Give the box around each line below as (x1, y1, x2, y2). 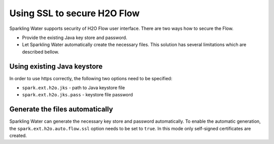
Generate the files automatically (9, 105, 114, 114)
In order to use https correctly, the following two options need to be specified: (9, 75, 173, 81)
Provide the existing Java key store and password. (22, 34, 127, 41)
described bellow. (22, 49, 59, 55)
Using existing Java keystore (9, 62, 103, 70)
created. (9, 132, 27, 139)
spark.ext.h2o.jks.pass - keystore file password (22, 92, 133, 98)
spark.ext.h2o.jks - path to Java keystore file (22, 85, 125, 91)
